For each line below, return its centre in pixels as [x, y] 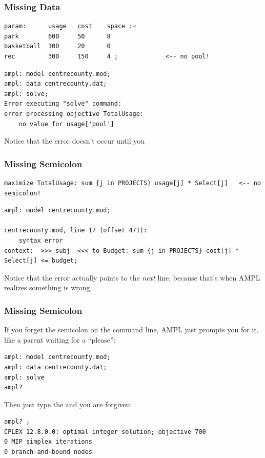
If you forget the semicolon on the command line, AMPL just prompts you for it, [131, 330]
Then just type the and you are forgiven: [68, 404]
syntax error [41, 240]
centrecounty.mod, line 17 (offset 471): [76, 231]
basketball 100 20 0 [57, 46]
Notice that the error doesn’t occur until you [75, 141]
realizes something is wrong [47, 287]
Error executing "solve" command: [63, 104]
